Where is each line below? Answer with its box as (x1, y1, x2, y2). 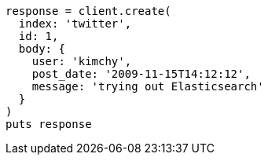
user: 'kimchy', (31, 55, 132, 68)
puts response (6, 118, 92, 130)
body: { (18, 42, 65, 55)
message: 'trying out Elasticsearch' (31, 80, 264, 93)
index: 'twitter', (18, 17, 132, 30)
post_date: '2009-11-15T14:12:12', (31, 68, 251, 80)
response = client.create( (6, 5, 171, 17)
